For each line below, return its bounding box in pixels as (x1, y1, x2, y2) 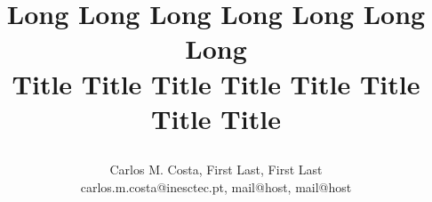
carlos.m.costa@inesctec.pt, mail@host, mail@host (80, 177, 352, 196)
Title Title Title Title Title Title (12, 65, 420, 101)
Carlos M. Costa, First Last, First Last (109, 159, 323, 178)
